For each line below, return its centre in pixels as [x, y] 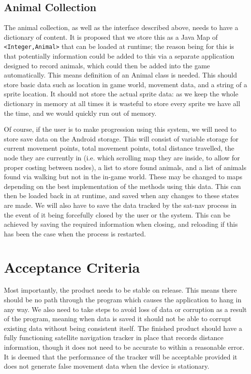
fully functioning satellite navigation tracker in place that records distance [114, 337]
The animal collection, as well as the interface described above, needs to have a [121, 27]
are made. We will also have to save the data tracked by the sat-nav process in [120, 205]
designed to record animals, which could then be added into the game [107, 65]
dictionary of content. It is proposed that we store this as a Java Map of [111, 37]
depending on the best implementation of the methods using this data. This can [123, 186]
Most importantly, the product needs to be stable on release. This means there [120, 290]
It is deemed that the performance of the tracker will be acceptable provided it [121, 356]
